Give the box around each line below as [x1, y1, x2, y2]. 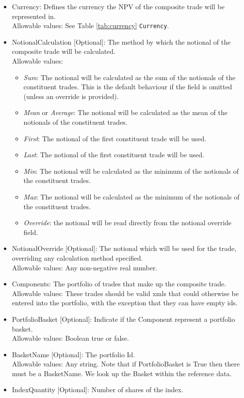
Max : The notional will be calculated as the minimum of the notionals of [23, 191, 240, 201]
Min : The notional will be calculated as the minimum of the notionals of [23, 166, 239, 176]
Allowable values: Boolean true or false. [12, 333, 129, 343]
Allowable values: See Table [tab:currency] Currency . [12, 20, 169, 31]
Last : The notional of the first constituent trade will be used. [23, 149, 205, 160]
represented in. [12, 11, 56, 21]
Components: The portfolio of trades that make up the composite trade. [12, 279, 227, 289]
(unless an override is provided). [23, 91, 119, 101]
